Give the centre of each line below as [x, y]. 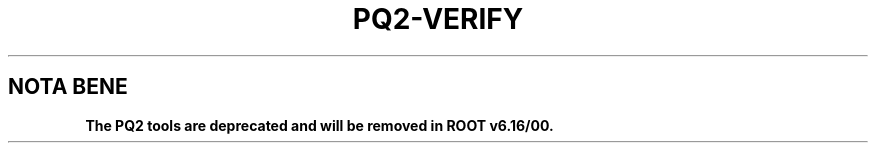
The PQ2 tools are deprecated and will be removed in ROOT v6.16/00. [319, 125]
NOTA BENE [68, 87]
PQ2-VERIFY [438, 19]
